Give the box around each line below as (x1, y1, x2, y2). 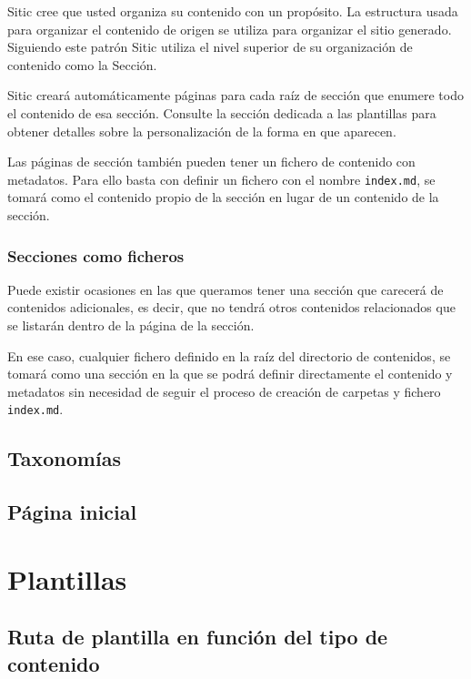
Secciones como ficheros (7, 244, 185, 267)
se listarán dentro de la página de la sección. (7, 316, 255, 334)
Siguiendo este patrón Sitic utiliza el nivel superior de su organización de (7, 37, 413, 56)
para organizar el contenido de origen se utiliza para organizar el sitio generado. (7, 19, 452, 38)
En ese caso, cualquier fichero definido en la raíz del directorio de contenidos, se (7, 346, 451, 365)
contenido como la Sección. (7, 55, 157, 74)
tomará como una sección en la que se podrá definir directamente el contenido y (7, 364, 453, 383)
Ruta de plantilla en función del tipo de (7, 623, 388, 651)
